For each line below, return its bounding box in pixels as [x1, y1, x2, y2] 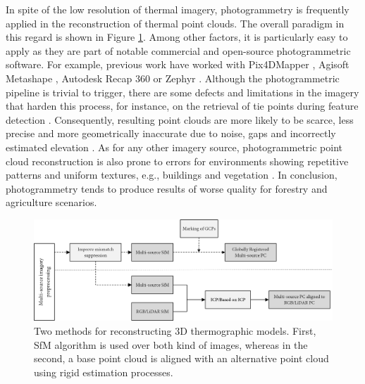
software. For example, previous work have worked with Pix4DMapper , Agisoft [6, 57, 349, 72]
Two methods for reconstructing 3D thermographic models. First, [34, 324, 316, 338]
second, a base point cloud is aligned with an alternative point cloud [34, 351, 329, 366]
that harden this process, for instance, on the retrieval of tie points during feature [6, 98, 359, 113]
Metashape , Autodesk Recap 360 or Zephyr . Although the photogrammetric [6, 70, 340, 85]
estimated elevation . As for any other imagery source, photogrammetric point [6, 139, 343, 154]
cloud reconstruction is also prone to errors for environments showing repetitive [6, 153, 349, 168]
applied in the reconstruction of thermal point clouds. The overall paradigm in [6, 15, 345, 30]
